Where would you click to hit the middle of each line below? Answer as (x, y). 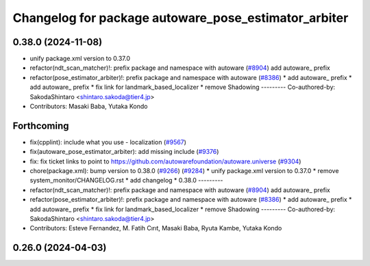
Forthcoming (41, 125)
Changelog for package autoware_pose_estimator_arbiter (181, 18)
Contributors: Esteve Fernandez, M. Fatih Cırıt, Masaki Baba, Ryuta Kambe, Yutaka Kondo (156, 228)
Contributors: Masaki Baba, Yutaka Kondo (89, 107)
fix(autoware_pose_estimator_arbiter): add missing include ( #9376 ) (124, 152)
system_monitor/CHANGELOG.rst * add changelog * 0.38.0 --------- (126, 181)
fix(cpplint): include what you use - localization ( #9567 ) (108, 142)
